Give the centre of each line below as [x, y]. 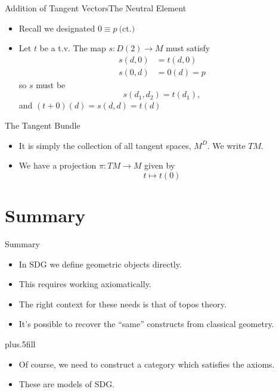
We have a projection [58, 165]
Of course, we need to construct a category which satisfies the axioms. [147, 364]
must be [51, 84]
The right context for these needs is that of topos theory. [123, 304]
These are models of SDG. [67, 384]
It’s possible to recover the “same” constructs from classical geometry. [146, 324]
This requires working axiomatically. [85, 284]
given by [160, 165]
